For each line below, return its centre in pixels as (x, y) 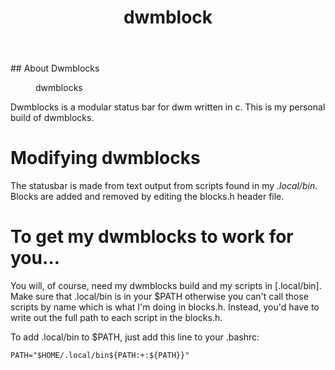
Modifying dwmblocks (105, 158)
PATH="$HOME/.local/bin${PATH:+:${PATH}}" (100, 356)
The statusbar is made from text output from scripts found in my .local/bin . (164, 186)
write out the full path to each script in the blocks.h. (116, 318)
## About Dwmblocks (55, 68)
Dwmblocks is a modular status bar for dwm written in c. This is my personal (168, 107)
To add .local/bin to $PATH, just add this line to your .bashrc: (135, 337)
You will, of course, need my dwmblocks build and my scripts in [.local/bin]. (166, 286)
